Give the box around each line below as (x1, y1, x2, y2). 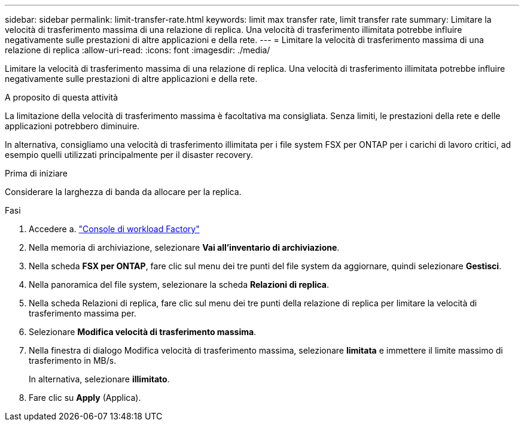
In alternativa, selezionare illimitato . (29, 374, 170, 384)
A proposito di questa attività (5, 92, 118, 102)
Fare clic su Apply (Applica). (29, 392, 141, 403)
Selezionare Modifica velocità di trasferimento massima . (29, 327, 257, 337)
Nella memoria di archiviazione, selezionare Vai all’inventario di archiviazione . (29, 242, 340, 252)
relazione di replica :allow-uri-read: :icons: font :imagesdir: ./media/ (5, 45, 270, 55)
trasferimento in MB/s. (29, 355, 117, 366)
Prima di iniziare (5, 168, 68, 178)
